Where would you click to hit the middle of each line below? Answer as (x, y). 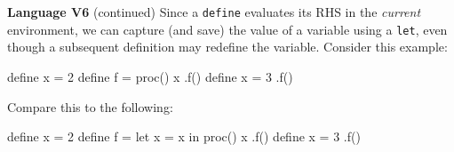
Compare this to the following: (90, 106)
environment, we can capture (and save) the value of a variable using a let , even (227, 29)
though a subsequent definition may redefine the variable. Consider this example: (227, 47)
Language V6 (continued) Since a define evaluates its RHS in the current (214, 12)
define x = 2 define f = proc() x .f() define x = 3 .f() (150, 76)
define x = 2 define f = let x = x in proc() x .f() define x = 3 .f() (184, 136)
